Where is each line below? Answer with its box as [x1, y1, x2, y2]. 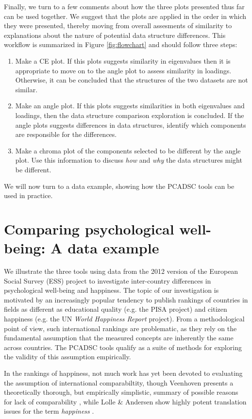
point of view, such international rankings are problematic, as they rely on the [4, 323, 237, 333]
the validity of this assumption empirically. [4, 352, 131, 362]
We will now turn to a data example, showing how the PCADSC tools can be [4, 181, 235, 191]
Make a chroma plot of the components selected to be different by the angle [15, 145, 241, 155]
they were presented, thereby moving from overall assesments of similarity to [4, 20, 232, 31]
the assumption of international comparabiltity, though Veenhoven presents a [4, 377, 234, 387]
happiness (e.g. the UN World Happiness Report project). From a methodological [4, 313, 245, 323]
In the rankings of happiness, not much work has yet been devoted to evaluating [4, 368, 243, 378]
